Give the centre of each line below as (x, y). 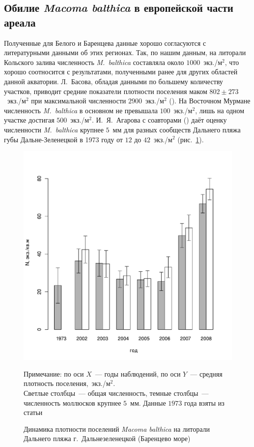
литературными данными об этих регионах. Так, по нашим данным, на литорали (125, 52)
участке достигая (29, 120)
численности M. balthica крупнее (54, 129)
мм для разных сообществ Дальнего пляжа (177, 129)
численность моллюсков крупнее (72, 402)
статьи (33, 412)
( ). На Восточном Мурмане (210, 101)
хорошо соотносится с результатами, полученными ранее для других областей (121, 72)
